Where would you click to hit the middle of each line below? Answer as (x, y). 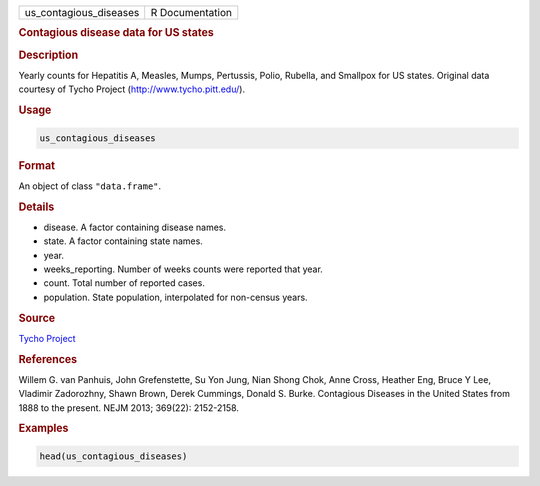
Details (36, 207)
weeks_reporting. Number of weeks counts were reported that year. (183, 269)
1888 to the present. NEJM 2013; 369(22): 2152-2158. (129, 407)
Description (48, 55)
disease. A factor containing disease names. (135, 227)
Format (36, 165)
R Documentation (191, 12)
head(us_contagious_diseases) (113, 456)
